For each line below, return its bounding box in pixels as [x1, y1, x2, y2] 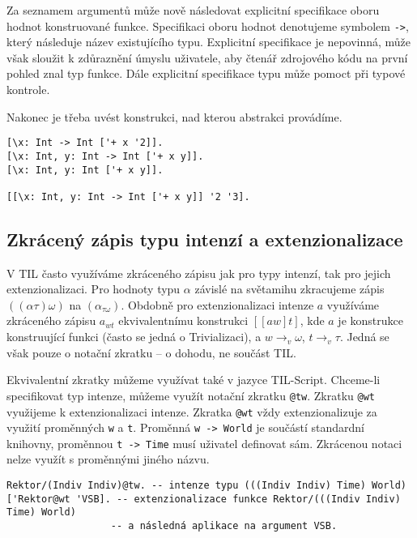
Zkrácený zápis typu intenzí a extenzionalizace [6, 226, 403, 251]
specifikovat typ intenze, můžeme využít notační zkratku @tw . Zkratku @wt [6, 386, 375, 403]
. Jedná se [339, 328, 389, 345]
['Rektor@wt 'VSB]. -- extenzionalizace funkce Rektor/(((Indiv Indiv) [6, 493, 401, 505]
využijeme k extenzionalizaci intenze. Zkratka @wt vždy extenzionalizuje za [6, 403, 377, 420]
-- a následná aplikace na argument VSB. [110, 520, 338, 532]
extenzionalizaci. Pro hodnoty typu [6, 280, 181, 297]
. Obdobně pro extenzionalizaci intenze [121, 296, 314, 313]
